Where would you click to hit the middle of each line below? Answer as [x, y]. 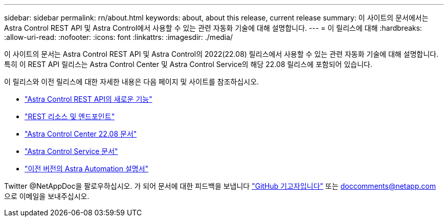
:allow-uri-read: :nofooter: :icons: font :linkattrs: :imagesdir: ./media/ [119, 37]
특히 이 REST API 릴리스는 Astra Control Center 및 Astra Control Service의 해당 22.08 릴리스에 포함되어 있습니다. [188, 64]
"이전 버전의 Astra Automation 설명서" [87, 169]
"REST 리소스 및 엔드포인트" [70, 116]
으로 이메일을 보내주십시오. [47, 196]
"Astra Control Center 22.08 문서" [81, 134]
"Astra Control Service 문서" [71, 151]
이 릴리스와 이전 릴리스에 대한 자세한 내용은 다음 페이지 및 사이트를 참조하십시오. [132, 82]
